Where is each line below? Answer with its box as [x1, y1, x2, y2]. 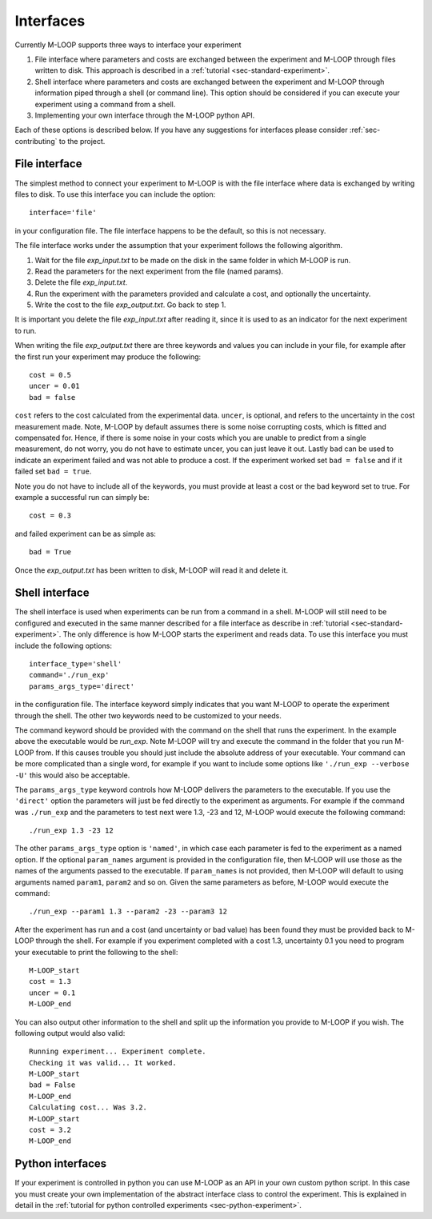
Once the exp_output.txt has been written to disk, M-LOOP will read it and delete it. [14, 565, 288, 575]
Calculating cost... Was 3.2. [29, 1103, 148, 1112]
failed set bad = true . [14, 466, 92, 476]
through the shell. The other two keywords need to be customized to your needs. [14, 710, 282, 720]
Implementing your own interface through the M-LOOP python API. [34, 110, 255, 120]
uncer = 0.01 [29, 382, 80, 391]
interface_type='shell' [29, 659, 122, 668]
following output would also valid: [14, 1028, 126, 1037]
